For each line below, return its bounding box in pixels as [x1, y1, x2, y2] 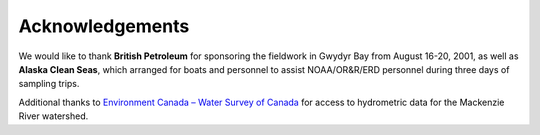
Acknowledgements [18, 15, 190, 37]
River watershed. [18, 110, 89, 122]
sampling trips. [18, 78, 80, 90]
